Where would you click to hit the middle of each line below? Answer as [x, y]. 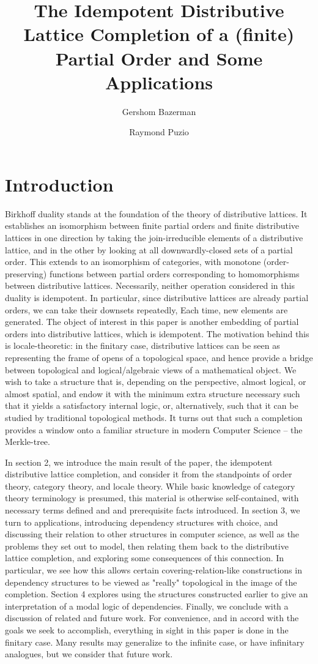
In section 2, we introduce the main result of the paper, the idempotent [139, 462]
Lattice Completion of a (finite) [159, 34]
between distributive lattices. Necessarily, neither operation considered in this [150, 285]
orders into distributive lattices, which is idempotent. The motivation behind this [157, 333]
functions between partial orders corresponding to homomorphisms [174, 273]
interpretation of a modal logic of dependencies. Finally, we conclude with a [147, 606]
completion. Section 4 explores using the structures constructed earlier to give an [157, 594]
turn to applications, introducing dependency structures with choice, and [142, 522]
